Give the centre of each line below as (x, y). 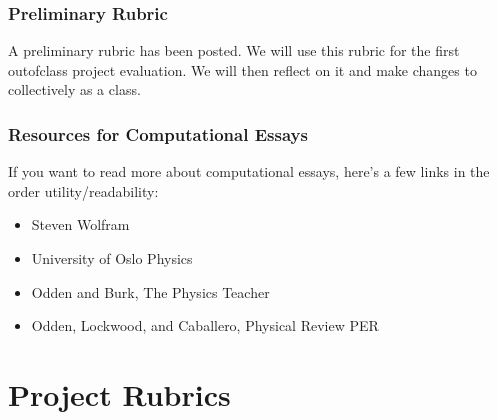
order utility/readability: (83, 190)
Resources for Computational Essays (158, 133)
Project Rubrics (119, 393)
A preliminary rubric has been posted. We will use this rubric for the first (234, 50)
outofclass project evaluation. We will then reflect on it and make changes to (242, 69)
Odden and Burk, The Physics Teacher (150, 291)
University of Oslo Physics (112, 258)
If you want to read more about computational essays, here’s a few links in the (249, 171)
